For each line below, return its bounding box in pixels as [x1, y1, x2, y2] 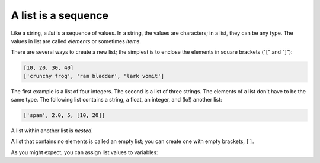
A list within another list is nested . [11, 127, 93, 134]
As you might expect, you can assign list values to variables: [11, 148, 158, 156]
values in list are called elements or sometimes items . [11, 37, 142, 44]
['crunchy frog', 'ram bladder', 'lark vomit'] [23, 73, 164, 79]
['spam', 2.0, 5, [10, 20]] [23, 112, 105, 119]
